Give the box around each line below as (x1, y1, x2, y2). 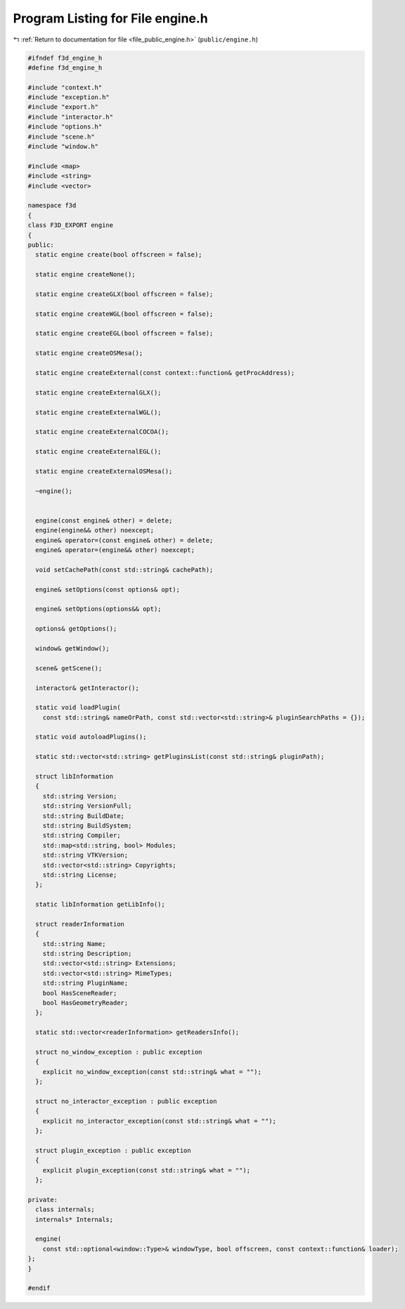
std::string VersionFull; (42, 802, 132, 810)
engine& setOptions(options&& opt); (35, 605, 162, 613)
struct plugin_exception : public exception (35, 1147, 191, 1154)
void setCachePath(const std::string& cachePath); (35, 566, 214, 573)
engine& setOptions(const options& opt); (35, 585, 181, 594)
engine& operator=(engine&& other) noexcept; (35, 546, 195, 554)
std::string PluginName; (42, 979, 129, 988)
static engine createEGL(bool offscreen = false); (35, 329, 214, 338)
